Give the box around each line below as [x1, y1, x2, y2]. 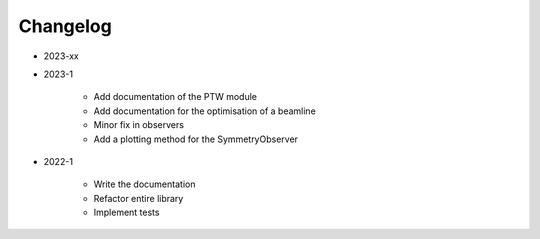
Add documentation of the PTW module [93, 91, 258, 103]
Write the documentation [93, 178, 196, 190]
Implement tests [93, 206, 160, 219]
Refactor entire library [93, 192, 184, 204]
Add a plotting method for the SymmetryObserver [93, 133, 299, 145]
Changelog [18, 15, 112, 37]
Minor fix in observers [93, 119, 185, 131]
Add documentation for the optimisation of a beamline [93, 105, 317, 117]
